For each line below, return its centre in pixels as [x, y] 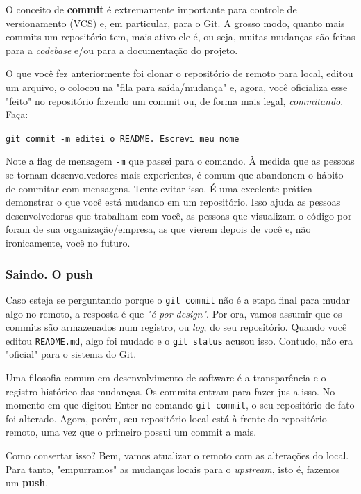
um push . [27, 483]
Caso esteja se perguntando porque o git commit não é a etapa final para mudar [178, 299]
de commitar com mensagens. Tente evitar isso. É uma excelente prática [159, 188]
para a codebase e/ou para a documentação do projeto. [122, 50]
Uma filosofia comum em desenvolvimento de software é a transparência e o [166, 377]
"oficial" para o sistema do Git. [71, 354]
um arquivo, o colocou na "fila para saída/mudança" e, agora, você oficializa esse [177, 87]
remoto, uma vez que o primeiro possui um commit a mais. [131, 432]
